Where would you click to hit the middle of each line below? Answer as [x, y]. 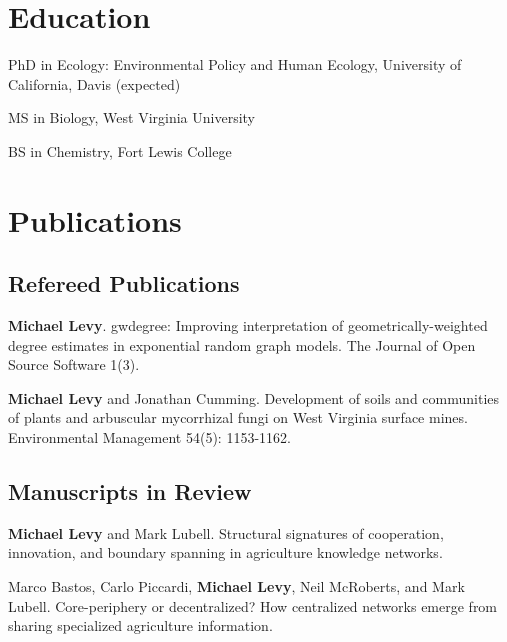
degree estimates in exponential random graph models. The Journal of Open [242, 344]
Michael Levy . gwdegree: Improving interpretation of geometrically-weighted [248, 325]
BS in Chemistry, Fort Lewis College [120, 150]
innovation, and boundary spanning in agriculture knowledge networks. [225, 552]
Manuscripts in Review [130, 491]
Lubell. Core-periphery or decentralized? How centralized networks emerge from [253, 605]
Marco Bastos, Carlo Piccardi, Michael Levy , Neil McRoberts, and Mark [236, 586]
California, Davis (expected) [94, 83]
